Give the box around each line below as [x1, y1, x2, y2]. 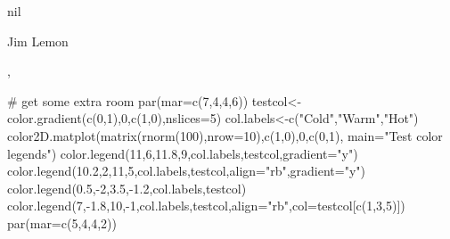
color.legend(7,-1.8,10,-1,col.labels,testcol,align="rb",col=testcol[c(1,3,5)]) [7, 196, 405, 215]
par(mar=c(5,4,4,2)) [7, 213, 117, 232]
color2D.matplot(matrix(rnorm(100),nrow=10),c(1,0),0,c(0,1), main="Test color [7, 126, 443, 144]
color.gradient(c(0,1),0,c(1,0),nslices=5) [7, 109, 222, 128]
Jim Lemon [7, 31, 69, 50]
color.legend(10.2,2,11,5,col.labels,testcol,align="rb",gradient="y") [7, 161, 366, 180]
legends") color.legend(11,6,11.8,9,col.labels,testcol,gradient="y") [7, 144, 358, 162]
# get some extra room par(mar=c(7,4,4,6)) [7, 91, 249, 110]
